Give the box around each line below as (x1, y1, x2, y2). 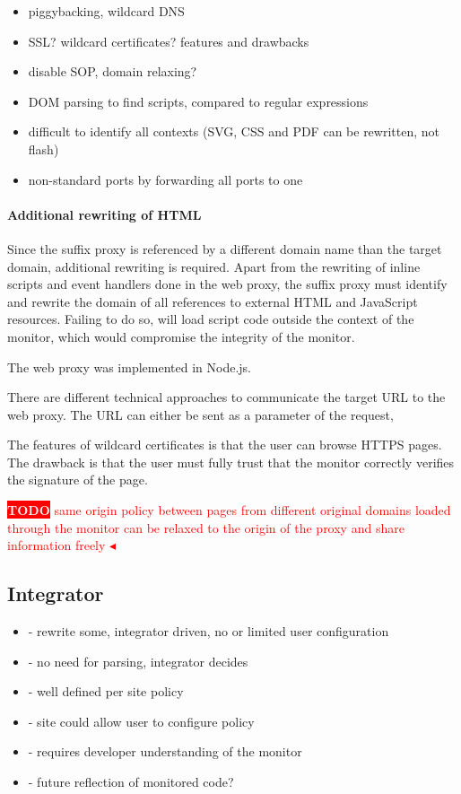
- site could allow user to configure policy (28, 711, 255, 730)
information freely (7, 536, 106, 554)
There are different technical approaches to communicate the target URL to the (7, 388, 446, 406)
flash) (28, 139, 59, 158)
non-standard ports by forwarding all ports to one (28, 170, 303, 188)
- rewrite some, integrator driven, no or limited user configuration (28, 622, 389, 641)
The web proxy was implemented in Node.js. (7, 357, 252, 376)
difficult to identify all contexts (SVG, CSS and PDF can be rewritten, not (28, 122, 440, 141)
